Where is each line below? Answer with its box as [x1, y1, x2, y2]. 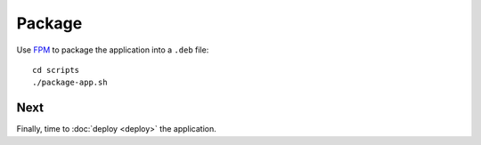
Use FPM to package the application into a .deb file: [16, 44, 209, 55]
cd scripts [32, 65, 80, 75]
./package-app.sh [32, 77, 108, 88]
